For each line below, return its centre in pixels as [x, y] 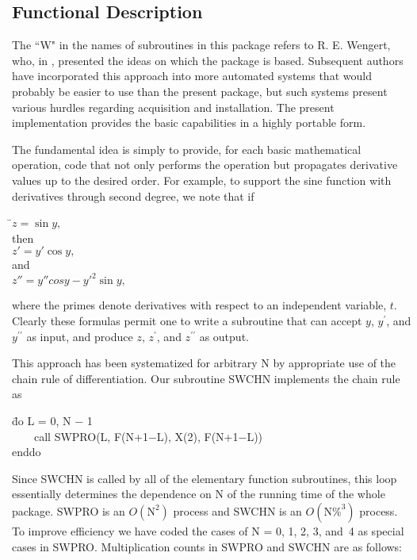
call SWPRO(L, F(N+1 [91, 436]
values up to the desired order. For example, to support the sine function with [202, 180]
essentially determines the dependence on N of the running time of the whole [199, 494]
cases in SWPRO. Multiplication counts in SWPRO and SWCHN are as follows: [207, 546]
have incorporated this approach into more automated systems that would [192, 76]
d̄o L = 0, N [42, 420]
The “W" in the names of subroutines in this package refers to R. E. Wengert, [201, 45]
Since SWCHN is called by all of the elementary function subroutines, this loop [205, 478]
